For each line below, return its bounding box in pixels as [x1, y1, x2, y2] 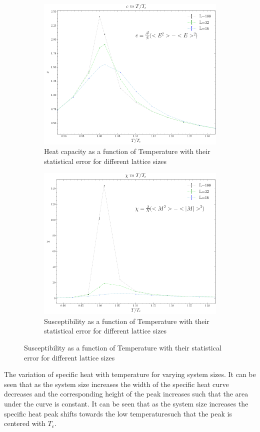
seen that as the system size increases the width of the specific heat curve [4, 378, 229, 389]
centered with [4, 418, 45, 428]
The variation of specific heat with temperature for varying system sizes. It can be [4, 369, 256, 379]
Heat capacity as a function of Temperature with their [44, 146, 210, 156]
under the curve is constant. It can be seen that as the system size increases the [4, 398, 248, 408]
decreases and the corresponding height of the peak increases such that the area [4, 388, 248, 399]
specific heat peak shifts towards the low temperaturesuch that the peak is [4, 408, 232, 418]
